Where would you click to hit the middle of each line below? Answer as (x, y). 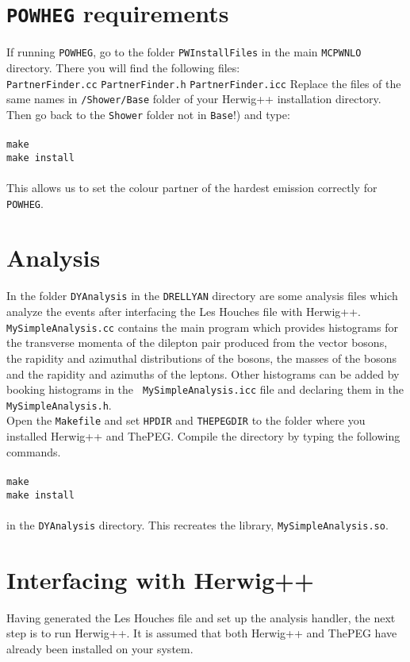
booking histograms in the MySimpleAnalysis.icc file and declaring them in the (205, 389)
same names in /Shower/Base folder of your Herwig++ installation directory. (194, 99)
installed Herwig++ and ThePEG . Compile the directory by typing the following (203, 436)
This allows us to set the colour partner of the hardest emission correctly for (192, 187)
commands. (34, 451)
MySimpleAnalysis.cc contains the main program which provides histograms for (202, 327)
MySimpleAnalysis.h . (59, 404)
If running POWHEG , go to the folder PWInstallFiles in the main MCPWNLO (184, 52)
